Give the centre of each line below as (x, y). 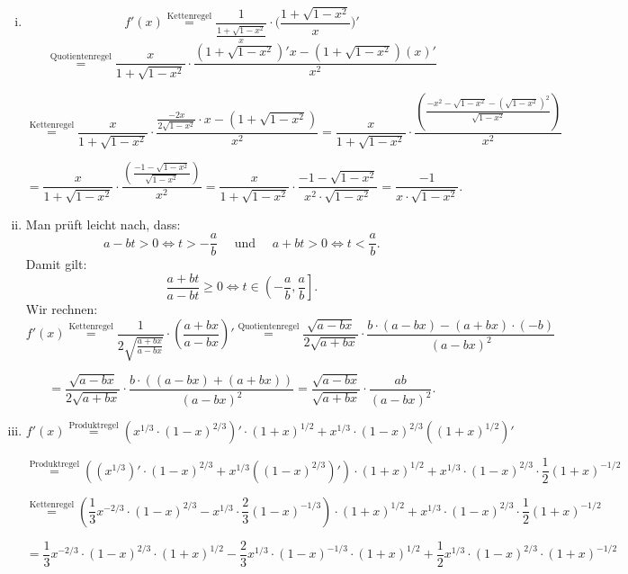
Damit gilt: (56, 264)
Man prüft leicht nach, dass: (103, 224)
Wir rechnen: (62, 309)
